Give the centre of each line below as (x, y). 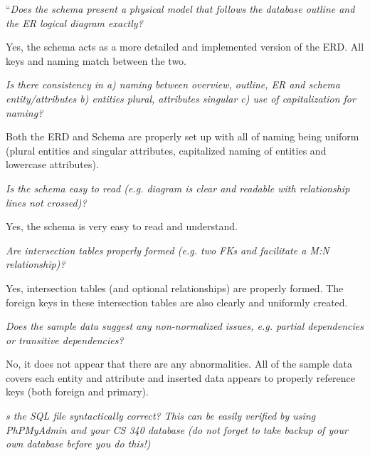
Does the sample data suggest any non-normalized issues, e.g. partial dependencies (185, 326)
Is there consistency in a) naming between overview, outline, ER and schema (173, 84)
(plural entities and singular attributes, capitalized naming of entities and (166, 150)
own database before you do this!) (78, 444)
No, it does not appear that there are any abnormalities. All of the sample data (179, 364)
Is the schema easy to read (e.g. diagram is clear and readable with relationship (178, 188)
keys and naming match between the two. (96, 60)
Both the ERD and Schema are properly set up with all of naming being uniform (183, 136)
